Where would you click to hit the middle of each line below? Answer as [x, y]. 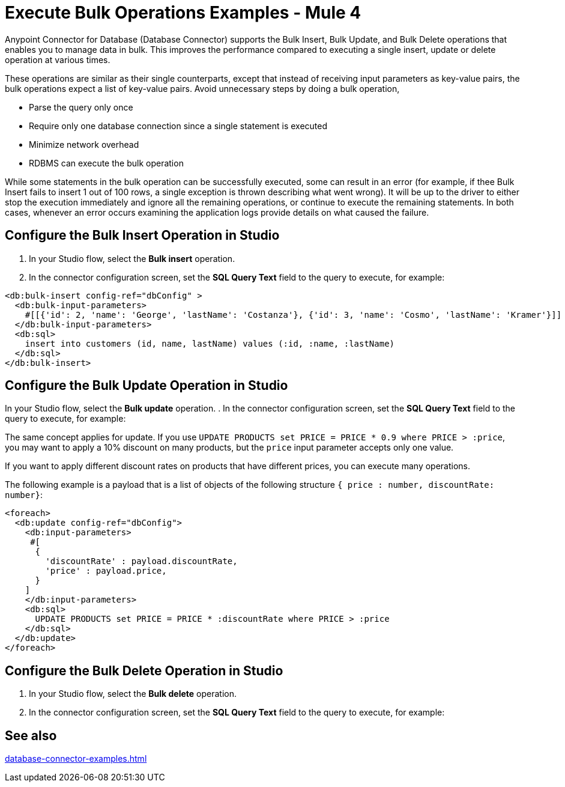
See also [31, 735]
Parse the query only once [81, 107]
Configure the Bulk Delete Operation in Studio [144, 670]
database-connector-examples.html [76, 759]
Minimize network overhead [84, 144]
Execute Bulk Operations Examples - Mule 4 [183, 13]
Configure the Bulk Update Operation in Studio [147, 386]
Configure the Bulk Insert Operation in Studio [142, 235]
